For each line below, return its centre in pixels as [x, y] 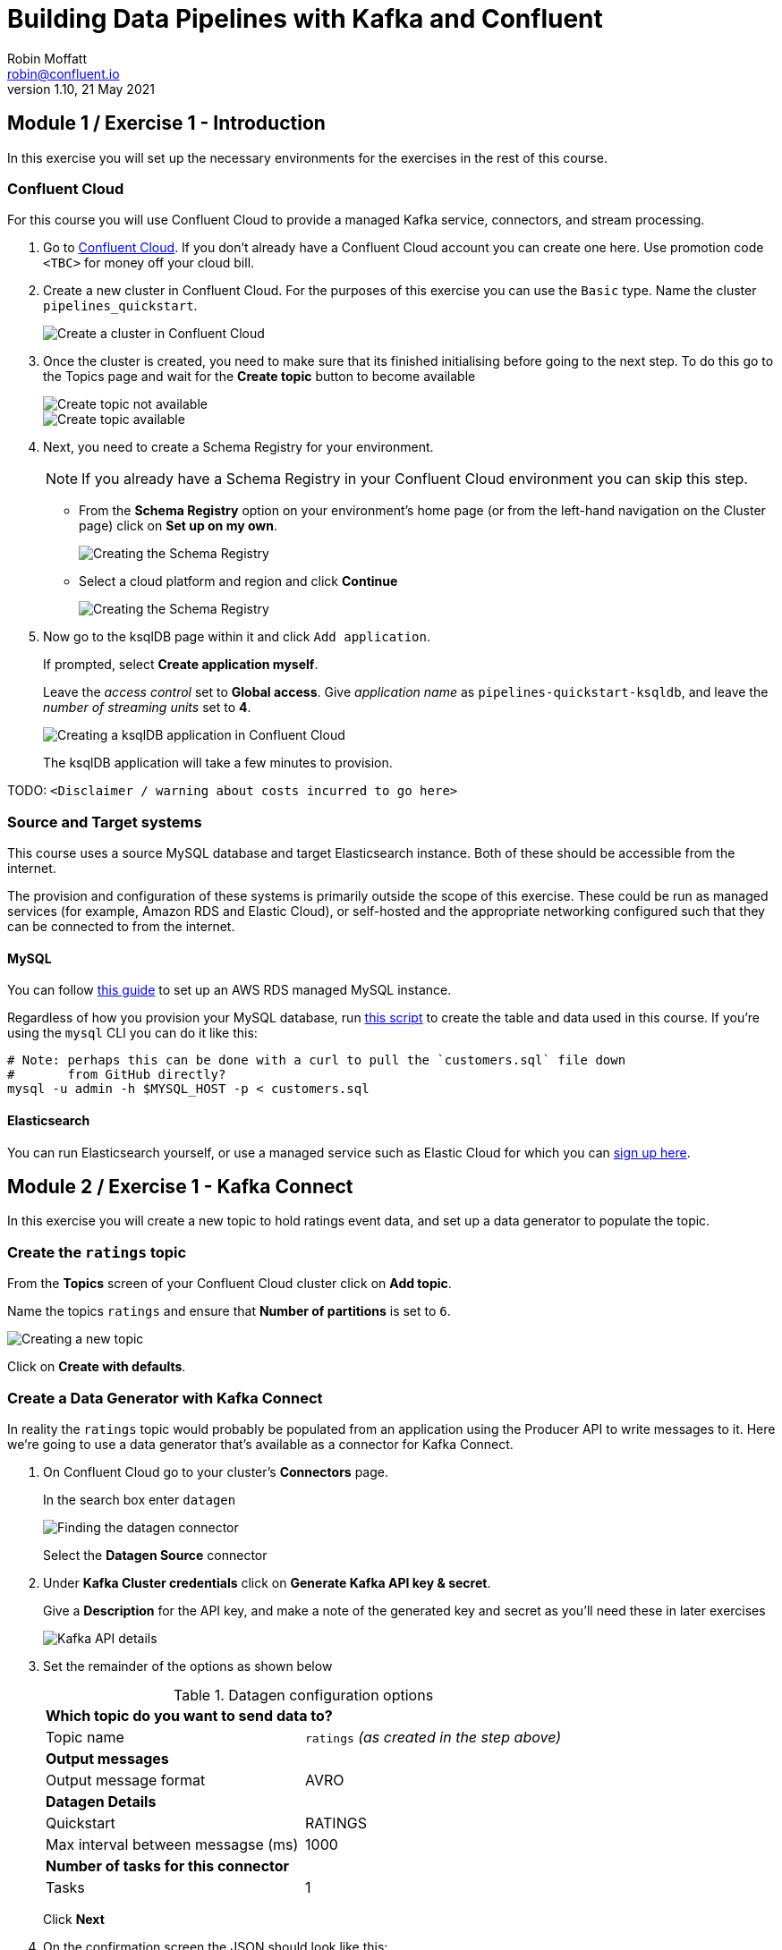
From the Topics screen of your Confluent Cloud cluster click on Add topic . [229, 1284]
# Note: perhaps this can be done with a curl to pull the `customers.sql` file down [317, 1060]
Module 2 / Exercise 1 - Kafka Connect [180, 1186]
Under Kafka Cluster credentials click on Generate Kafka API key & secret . [267, 1582]
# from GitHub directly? [117, 1075]
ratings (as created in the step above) [433, 1737]
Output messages [107, 1758]
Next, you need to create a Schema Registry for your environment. [238, 447]
